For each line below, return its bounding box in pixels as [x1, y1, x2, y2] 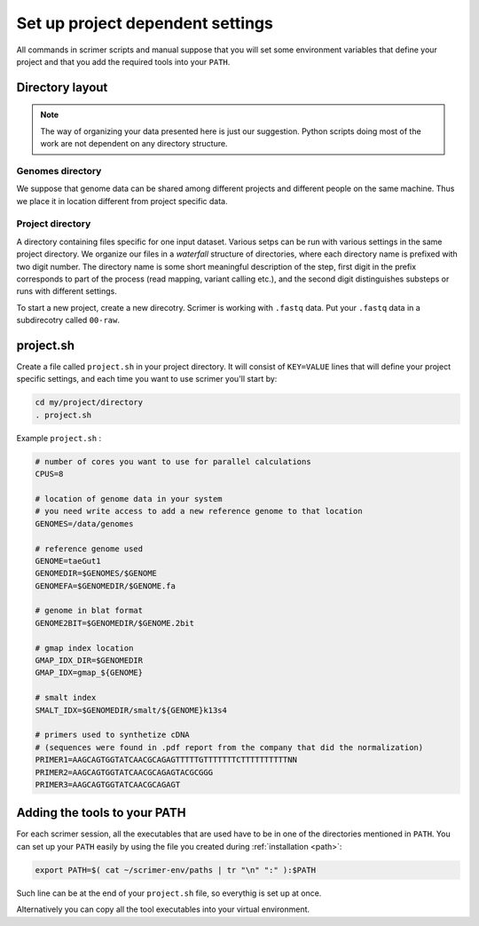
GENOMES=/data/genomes [35, 518, 134, 528]
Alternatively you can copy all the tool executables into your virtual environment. [16, 904, 310, 914]
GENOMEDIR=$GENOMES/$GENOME [35, 568, 157, 579]
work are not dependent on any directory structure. [40, 139, 228, 149]
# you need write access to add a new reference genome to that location [35, 506, 363, 517]
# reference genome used [35, 543, 144, 554]
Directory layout [16, 80, 108, 95]
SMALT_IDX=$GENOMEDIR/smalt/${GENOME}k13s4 [35, 705, 228, 715]
